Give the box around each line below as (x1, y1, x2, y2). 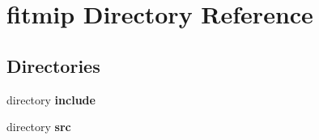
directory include (6, 91, 96, 108)
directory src (6, 118, 71, 135)
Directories (6, 53, 100, 78)
